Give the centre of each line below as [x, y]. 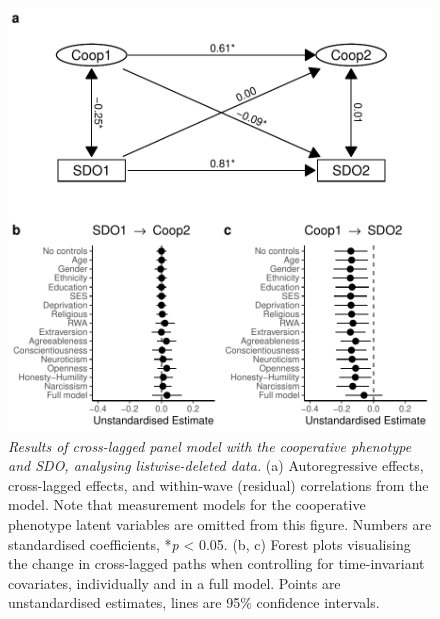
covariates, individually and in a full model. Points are [174, 582]
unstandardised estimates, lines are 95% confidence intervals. [194, 602]
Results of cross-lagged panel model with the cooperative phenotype [210, 445]
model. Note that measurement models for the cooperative [187, 504]
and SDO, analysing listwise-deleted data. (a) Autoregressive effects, [216, 465]
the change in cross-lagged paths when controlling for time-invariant [216, 563]
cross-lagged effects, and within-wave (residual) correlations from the [218, 484]
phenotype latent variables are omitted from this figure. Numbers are [220, 523]
